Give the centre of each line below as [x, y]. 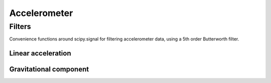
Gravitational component [49, 69]
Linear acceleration [40, 53]
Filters [20, 26]
